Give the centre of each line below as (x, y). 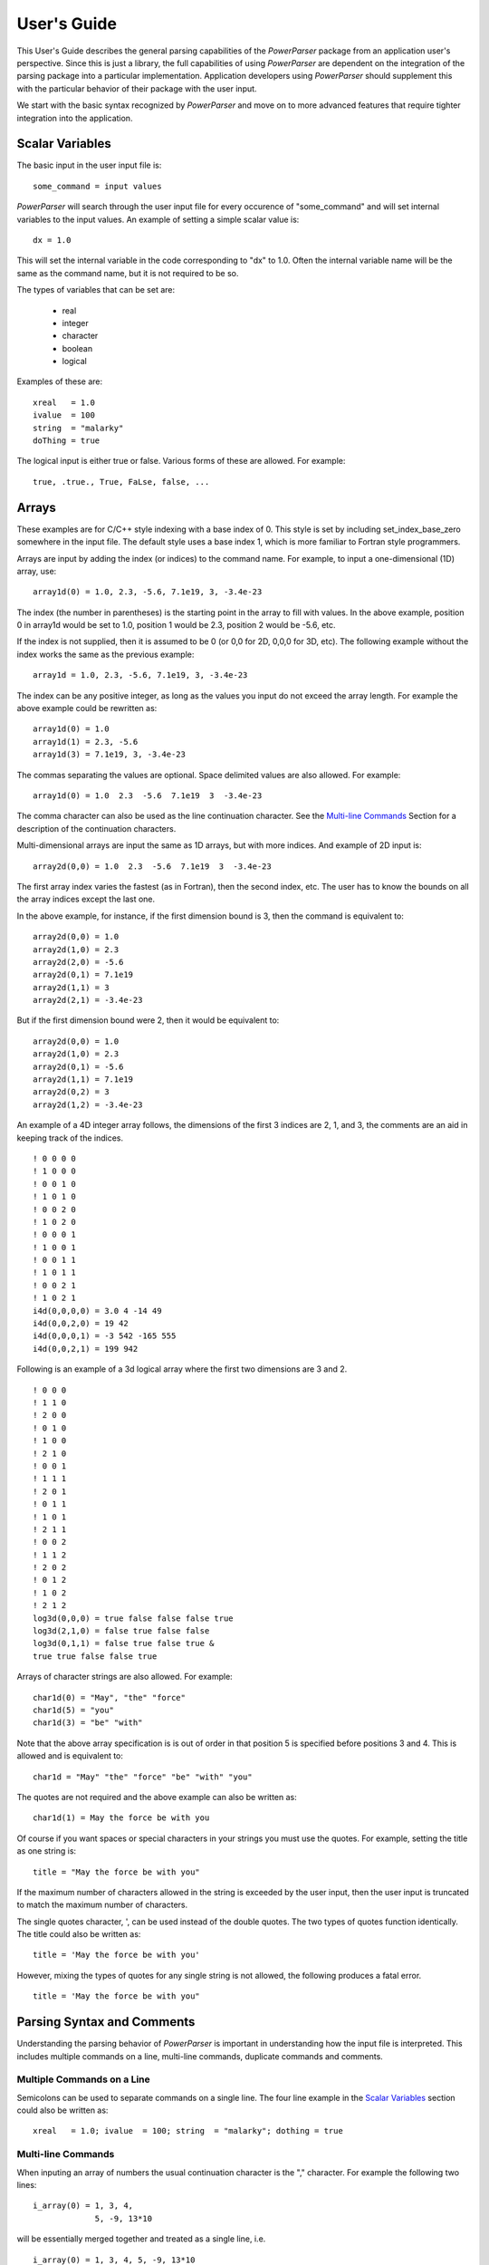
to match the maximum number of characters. (102, 1905)
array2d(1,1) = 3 (71, 987)
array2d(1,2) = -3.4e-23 (88, 1104)
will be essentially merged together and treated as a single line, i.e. (141, 2239)
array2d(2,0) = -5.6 (78, 962)
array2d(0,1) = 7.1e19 (83, 975)
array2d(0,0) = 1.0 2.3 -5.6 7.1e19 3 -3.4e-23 (152, 866)
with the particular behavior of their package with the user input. (137, 88)
